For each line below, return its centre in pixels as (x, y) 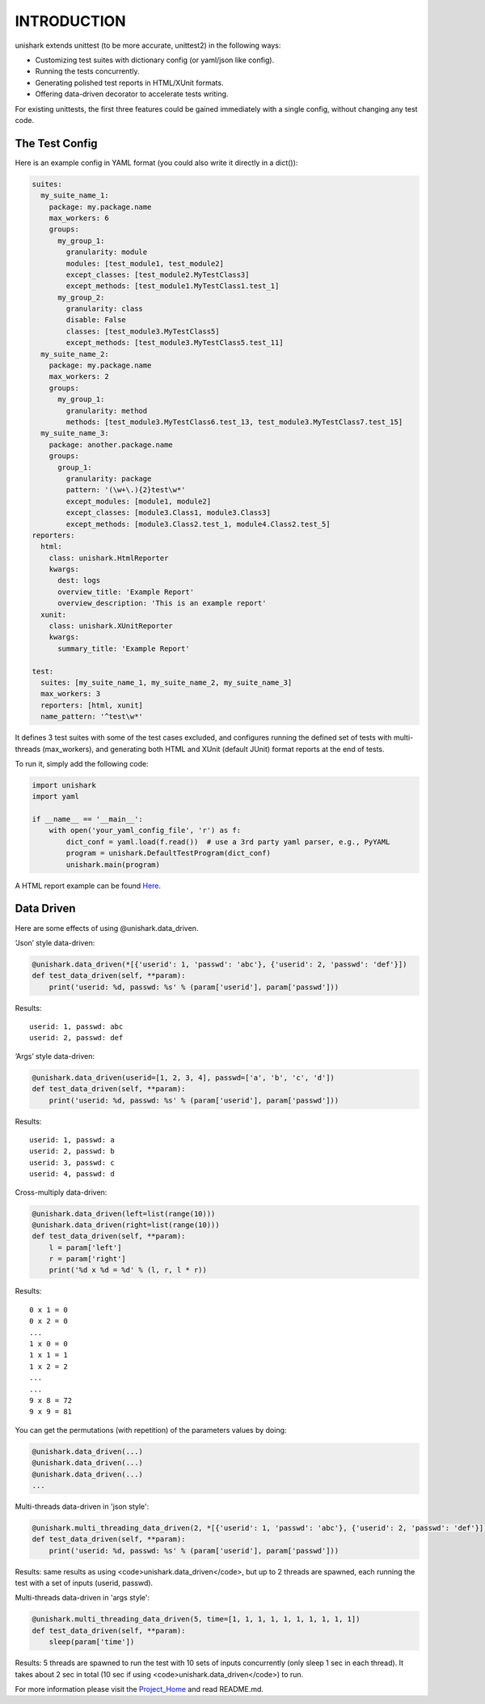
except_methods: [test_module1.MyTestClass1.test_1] (173, 286)
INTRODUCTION (70, 21)
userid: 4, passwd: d (72, 1174)
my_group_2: (81, 297)
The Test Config (56, 143)
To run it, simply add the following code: (82, 763)
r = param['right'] (88, 1259)
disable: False (96, 320)
